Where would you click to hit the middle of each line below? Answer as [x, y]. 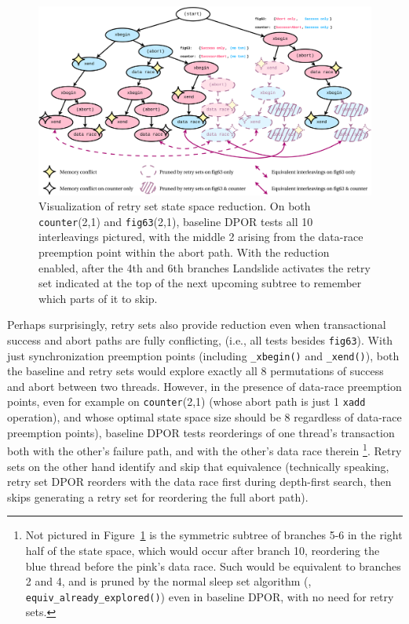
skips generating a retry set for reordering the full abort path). [158, 496]
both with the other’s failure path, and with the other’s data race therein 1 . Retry [204, 449]
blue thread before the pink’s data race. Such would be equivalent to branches [213, 566]
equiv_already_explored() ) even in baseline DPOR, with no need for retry [210, 596]
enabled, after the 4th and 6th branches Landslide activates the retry [204, 267]
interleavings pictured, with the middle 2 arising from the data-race [201, 237]
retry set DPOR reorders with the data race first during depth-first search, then [199, 482]
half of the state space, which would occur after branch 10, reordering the [203, 550]
